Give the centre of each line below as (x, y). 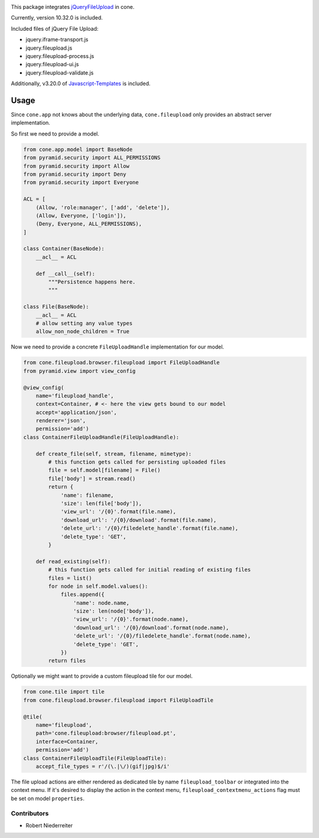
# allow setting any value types (84, 323)
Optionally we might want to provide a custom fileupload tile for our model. (102, 676)
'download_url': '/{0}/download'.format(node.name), (151, 628)
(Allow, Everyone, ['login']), (81, 215)
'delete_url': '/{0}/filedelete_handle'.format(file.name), (149, 528)
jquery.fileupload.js (49, 48)
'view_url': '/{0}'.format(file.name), (118, 512)
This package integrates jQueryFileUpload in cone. (73, 7)
